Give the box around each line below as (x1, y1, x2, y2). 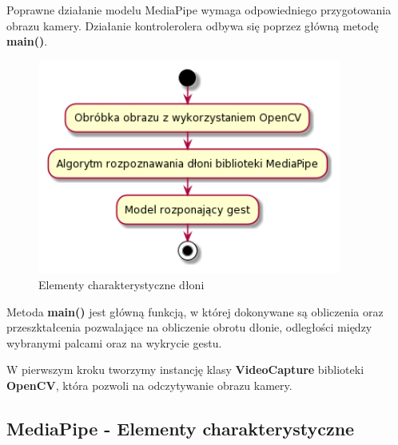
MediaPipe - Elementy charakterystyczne (6, 415, 355, 440)
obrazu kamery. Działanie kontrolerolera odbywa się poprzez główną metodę (6, 17, 379, 34)
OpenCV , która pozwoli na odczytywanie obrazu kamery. (6, 376, 293, 393)
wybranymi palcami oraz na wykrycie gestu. (6, 334, 222, 351)
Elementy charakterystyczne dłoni (38, 276, 205, 292)
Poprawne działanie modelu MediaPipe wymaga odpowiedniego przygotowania (6, 2, 392, 18)
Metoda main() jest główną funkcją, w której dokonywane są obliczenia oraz (6, 303, 384, 320)
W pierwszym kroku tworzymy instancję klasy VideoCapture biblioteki (6, 361, 364, 378)
